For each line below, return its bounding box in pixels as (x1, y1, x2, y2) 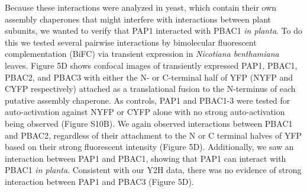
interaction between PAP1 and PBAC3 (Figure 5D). (5, 175, 194, 187)
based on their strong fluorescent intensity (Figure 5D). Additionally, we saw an (5, 140, 294, 153)
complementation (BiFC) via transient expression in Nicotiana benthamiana (5, 47, 279, 60)
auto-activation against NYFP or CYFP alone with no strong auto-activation (5, 105, 285, 118)
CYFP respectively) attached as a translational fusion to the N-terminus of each (5, 82, 296, 95)
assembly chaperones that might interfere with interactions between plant (5, 12, 272, 25)
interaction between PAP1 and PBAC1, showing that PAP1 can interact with (5, 152, 286, 164)
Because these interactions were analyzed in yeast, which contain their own (5, 1, 277, 13)
